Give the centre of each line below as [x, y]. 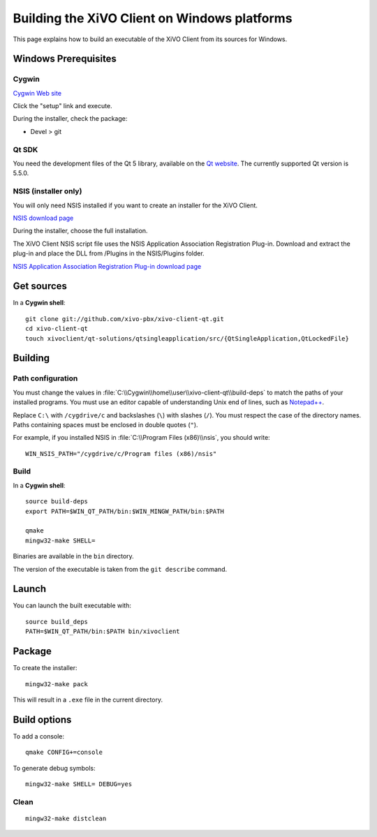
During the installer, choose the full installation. [80, 231]
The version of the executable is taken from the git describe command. [120, 569]
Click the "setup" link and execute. [62, 106]
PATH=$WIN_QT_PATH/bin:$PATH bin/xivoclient [103, 631]
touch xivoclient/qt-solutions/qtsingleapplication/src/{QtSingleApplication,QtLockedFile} [187, 338]
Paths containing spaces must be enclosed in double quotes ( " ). [105, 424]
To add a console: [39, 736]
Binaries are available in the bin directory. [73, 556]
